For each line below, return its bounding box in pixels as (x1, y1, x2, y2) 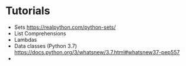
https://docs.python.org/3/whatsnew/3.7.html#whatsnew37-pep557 (14, 48, 180, 55)
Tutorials (5, 4, 50, 18)
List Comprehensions (14, 29, 66, 37)
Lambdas (14, 36, 37, 43)
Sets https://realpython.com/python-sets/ (14, 24, 116, 31)
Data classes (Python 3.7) (14, 42, 78, 49)
